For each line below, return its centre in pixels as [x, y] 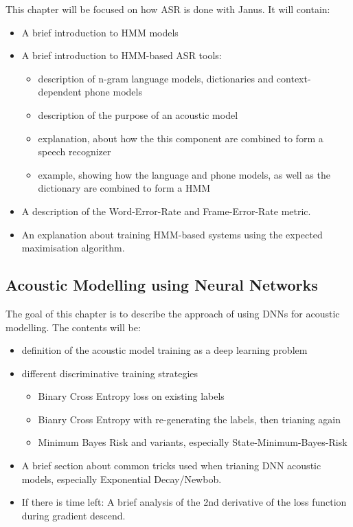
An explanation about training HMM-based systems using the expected [172, 234]
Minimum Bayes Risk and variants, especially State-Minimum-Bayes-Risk [193, 442]
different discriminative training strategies [110, 373]
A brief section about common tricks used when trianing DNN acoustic [171, 466]
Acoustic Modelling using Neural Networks [162, 285]
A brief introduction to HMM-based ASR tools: [122, 55]
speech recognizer [75, 152]
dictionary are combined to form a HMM [124, 188]
